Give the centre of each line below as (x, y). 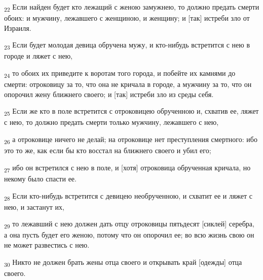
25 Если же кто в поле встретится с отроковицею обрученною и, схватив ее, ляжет (131, 112)
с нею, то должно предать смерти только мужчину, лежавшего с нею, (111, 122)
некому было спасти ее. (40, 178)
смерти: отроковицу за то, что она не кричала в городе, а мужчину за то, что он (128, 84)
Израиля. (18, 28)
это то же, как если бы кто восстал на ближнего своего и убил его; (108, 150)
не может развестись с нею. (47, 244)
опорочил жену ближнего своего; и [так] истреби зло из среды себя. (109, 94)
